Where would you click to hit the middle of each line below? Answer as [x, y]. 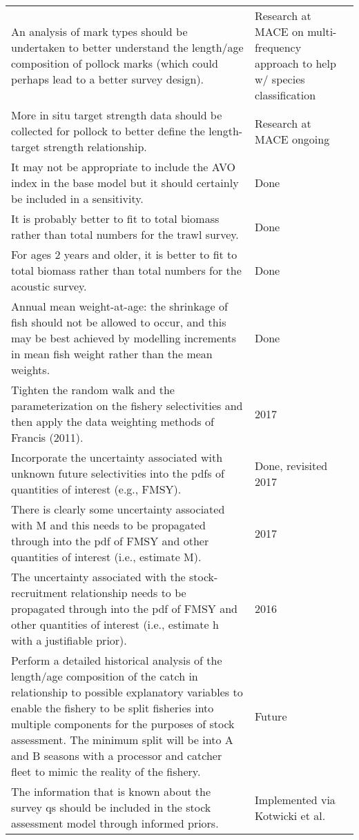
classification [285, 95]
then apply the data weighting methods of [113, 421]
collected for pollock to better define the [108, 131]
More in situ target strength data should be [117, 115]
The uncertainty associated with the [98, 577]
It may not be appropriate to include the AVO [123, 167]
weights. [31, 370]
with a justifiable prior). [69, 640]
